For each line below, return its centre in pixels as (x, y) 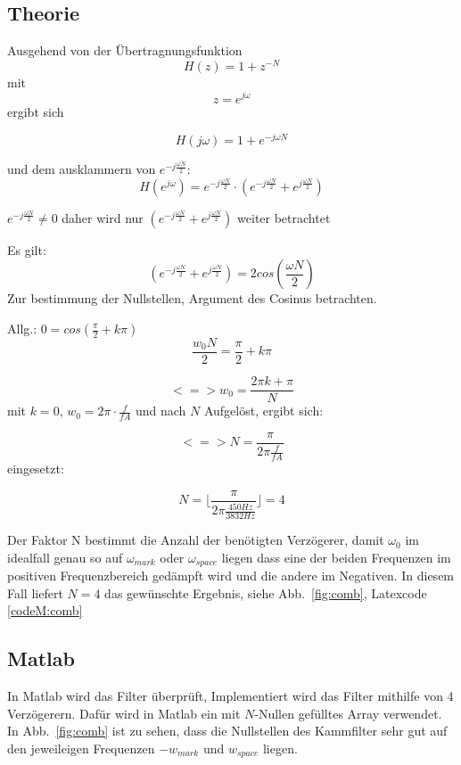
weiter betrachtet (284, 217)
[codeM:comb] (45, 610)
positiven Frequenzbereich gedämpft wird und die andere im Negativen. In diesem (231, 576)
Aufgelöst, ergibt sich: (263, 411)
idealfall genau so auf (65, 557)
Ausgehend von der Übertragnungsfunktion (125, 50)
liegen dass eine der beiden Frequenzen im (336, 557)
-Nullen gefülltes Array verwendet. (348, 713)
